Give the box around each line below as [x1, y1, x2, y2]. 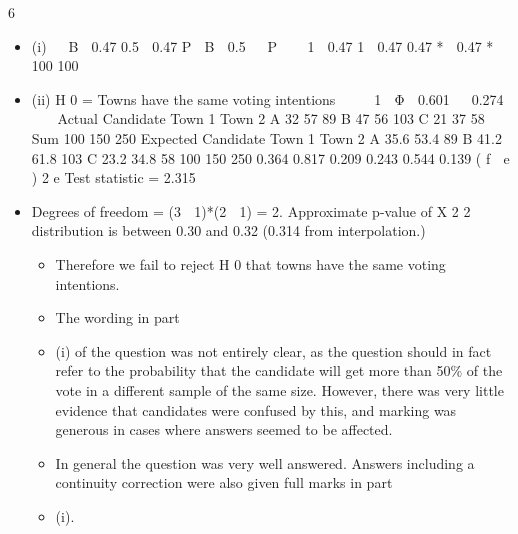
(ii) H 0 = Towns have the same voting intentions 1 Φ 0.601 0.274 [31, 88, 504, 109]
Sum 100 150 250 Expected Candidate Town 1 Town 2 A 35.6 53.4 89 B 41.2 [31, 127, 502, 148]
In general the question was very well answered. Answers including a [55, 452, 475, 473]
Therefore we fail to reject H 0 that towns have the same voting [55, 253, 446, 274]
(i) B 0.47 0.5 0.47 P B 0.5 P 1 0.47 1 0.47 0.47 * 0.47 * [31, 35, 494, 56]
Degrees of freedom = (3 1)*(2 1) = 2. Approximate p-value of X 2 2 [31, 200, 471, 221]
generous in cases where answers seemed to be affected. [55, 419, 393, 440]
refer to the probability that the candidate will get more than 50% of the [55, 360, 503, 381]
